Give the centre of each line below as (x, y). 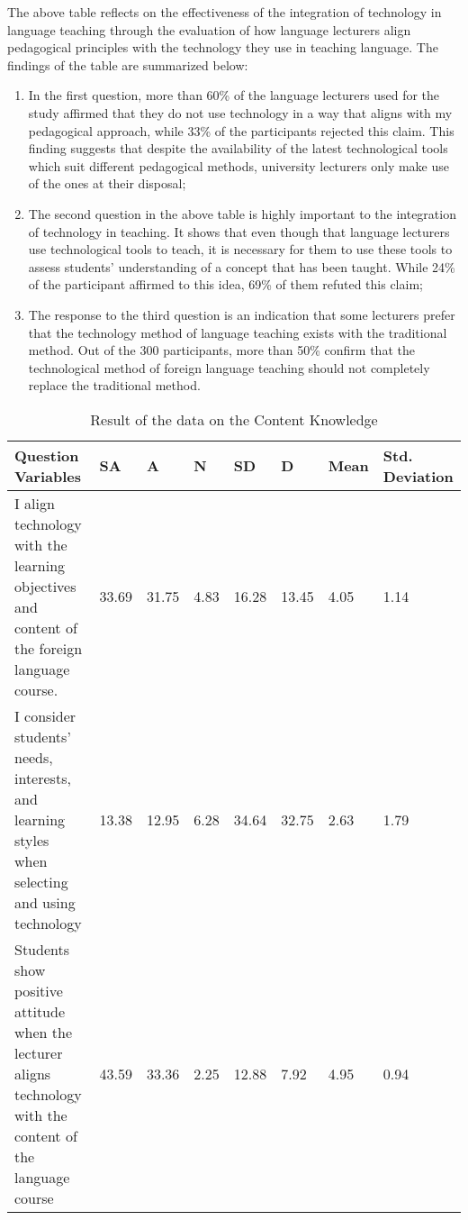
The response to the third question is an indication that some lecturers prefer (242, 314)
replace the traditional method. (114, 385)
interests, (43, 778)
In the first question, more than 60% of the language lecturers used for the (234, 95)
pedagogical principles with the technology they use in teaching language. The (223, 47)
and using (45, 902)
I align (35, 503)
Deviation (418, 476)
